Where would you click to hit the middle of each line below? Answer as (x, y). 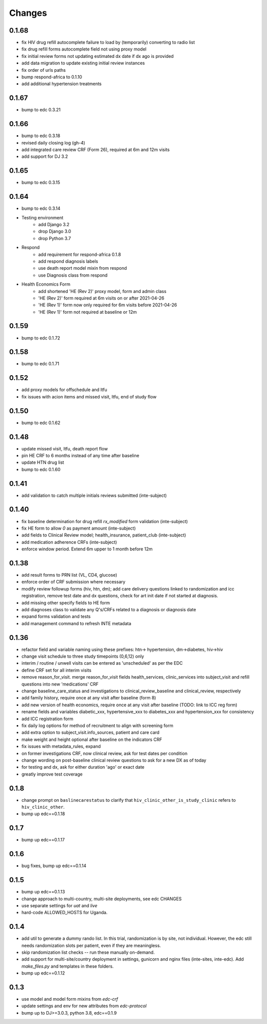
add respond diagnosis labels (68, 261)
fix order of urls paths (44, 70)
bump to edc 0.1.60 (41, 469)
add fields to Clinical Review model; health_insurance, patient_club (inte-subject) (104, 535)
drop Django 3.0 (55, 231)
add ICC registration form (47, 719)
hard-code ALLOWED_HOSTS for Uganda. (65, 913)
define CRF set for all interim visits (56, 670)
